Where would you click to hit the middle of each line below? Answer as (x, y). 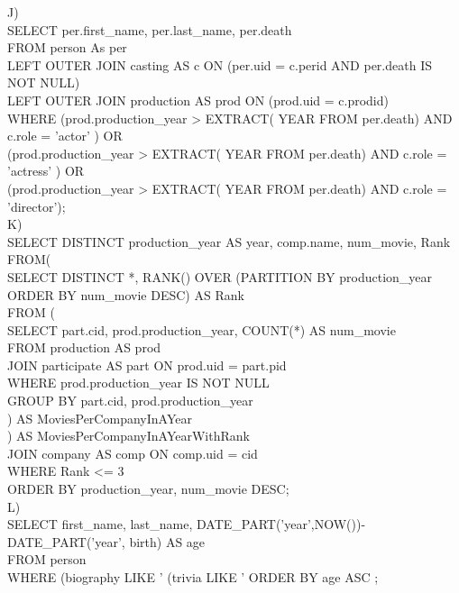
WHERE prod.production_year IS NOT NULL (138, 383)
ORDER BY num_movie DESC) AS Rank (126, 294)
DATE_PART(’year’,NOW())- (281, 524)
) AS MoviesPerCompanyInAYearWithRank (129, 436)
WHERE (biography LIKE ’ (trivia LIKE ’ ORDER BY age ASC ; (193, 577)
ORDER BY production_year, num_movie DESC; (148, 489)
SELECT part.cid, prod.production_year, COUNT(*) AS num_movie (202, 329)
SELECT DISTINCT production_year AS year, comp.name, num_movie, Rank (229, 241)
